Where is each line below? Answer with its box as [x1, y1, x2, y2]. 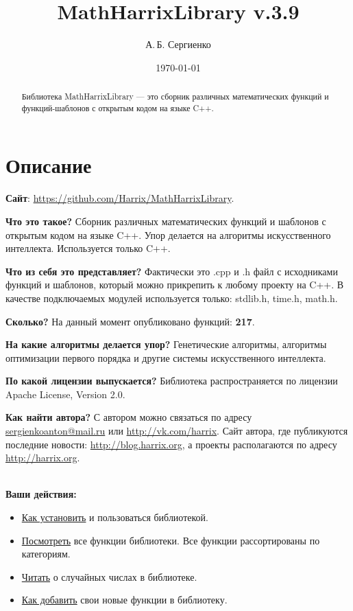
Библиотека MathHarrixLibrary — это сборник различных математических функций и [21, 91, 329, 102]
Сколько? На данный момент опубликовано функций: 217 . [5, 314, 255, 328]
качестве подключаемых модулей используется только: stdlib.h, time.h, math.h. [5, 290, 338, 305]
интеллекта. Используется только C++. [5, 241, 171, 255]
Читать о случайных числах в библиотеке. [21, 569, 197, 584]
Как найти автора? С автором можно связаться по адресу [5, 410, 252, 424]
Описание [5, 151, 92, 179]
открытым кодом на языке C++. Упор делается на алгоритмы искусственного [5, 227, 331, 242]
